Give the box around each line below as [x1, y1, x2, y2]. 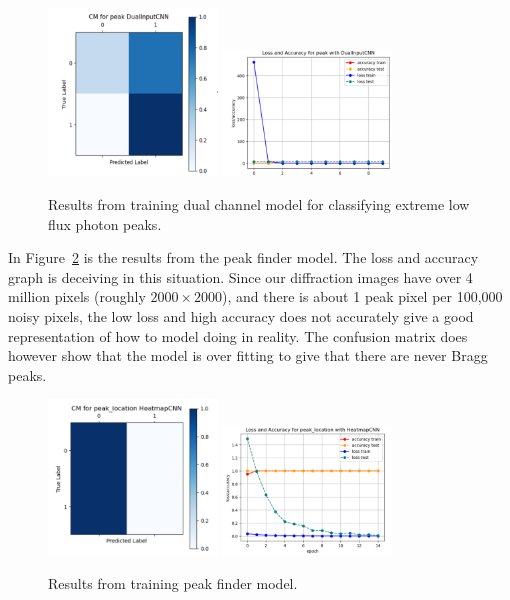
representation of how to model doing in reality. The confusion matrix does [8, 325, 468, 346]
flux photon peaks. [48, 213, 162, 234]
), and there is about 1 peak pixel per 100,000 [222, 286, 503, 307]
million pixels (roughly [8, 286, 146, 307]
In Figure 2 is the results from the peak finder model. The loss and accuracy [8, 247, 479, 268]
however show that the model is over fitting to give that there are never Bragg [8, 345, 488, 366]
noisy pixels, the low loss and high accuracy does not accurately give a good [8, 305, 474, 326]
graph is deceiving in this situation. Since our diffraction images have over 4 [8, 266, 473, 287]
